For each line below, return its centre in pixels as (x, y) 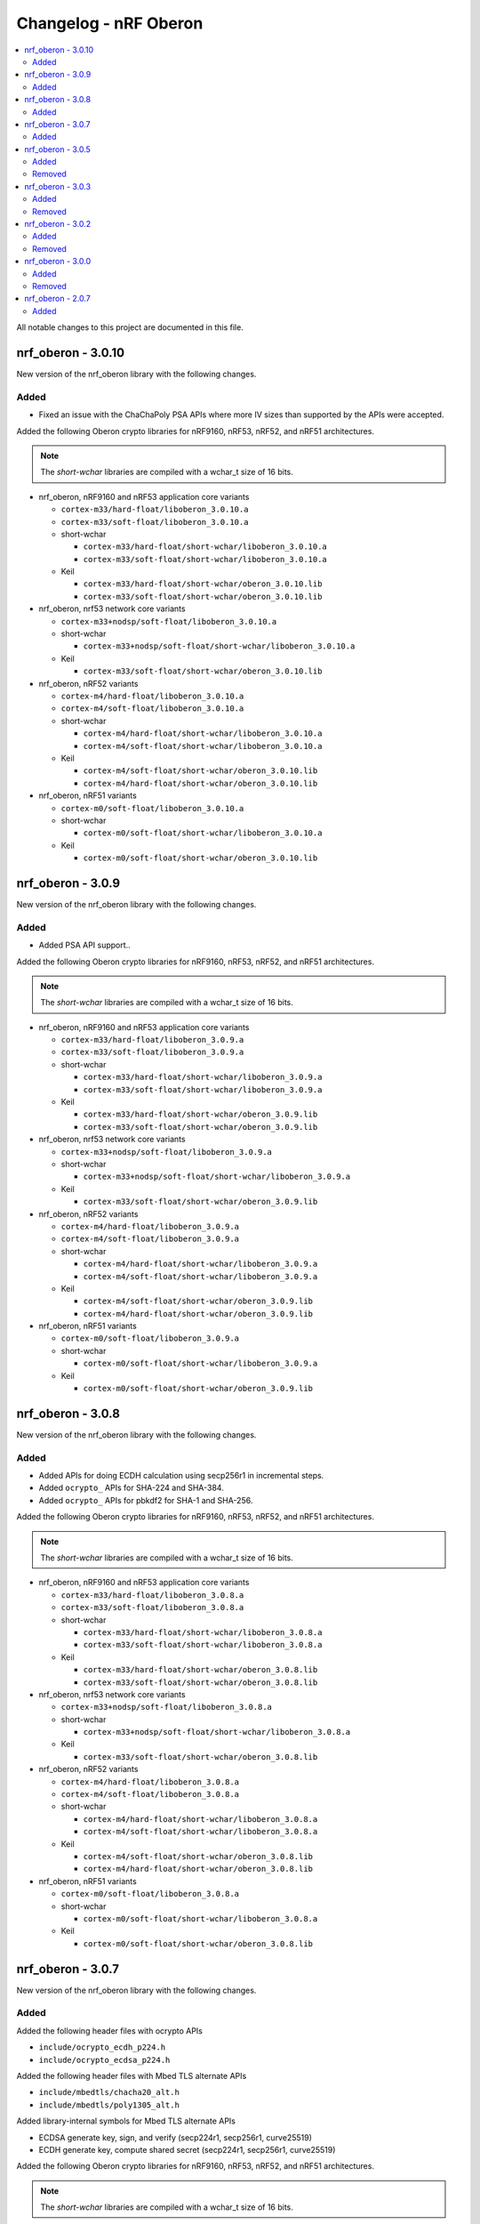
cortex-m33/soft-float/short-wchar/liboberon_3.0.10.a (205, 559)
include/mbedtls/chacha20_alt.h (109, 2092)
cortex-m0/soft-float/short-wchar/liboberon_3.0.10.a (203, 833)
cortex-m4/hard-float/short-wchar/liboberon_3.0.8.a (200, 1819)
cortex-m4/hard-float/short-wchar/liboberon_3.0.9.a (200, 1264)
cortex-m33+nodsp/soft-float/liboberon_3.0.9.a (167, 1152)
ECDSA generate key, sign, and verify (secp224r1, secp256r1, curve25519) (176, 2137)
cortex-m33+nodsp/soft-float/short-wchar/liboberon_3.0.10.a (219, 646)
